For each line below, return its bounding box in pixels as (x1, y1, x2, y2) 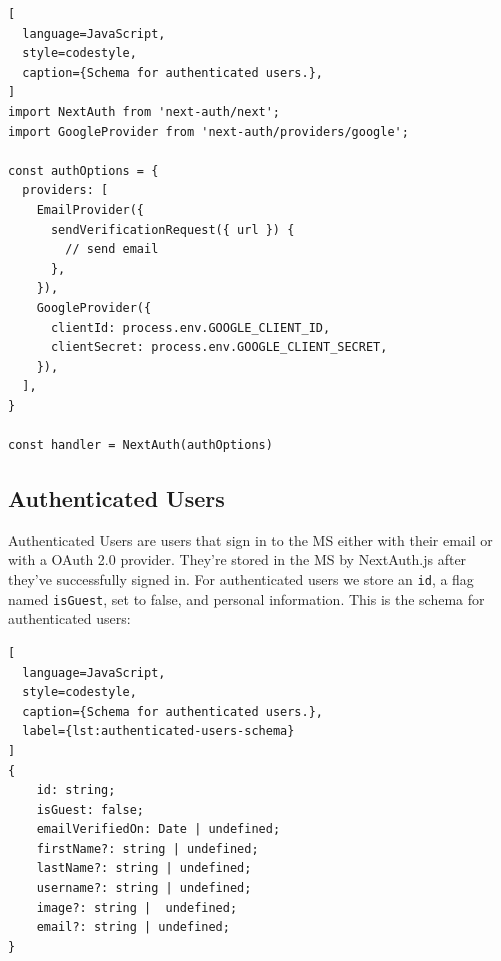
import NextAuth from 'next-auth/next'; (8, 104, 281, 119)
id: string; (36, 783, 116, 798)
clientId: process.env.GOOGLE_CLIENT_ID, (50, 320, 331, 335)
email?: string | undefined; (36, 920, 230, 935)
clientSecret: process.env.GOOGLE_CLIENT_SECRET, (50, 340, 388, 355)
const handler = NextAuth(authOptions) (8, 438, 273, 453)
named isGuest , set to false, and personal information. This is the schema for (8, 588, 485, 609)
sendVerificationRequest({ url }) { (50, 222, 295, 237)
